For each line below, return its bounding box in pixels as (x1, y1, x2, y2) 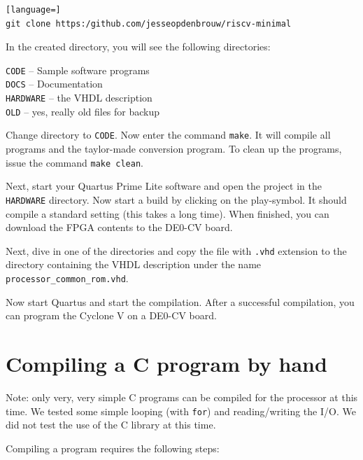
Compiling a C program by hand (6, 349, 327, 378)
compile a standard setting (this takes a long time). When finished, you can (6, 206, 329, 221)
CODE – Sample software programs (6, 62, 150, 77)
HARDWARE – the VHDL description (6, 90, 152, 105)
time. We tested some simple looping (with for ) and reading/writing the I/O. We (6, 403, 356, 418)
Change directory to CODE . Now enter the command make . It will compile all (6, 127, 331, 142)
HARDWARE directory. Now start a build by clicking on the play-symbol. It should (6, 192, 347, 207)
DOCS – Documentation (6, 76, 103, 91)
